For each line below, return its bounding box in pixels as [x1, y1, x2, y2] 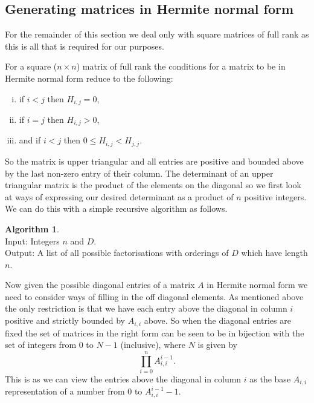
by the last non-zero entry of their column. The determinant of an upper [5, 166, 274, 179]
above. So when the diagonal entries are [144, 314, 291, 327]
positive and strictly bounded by [5, 314, 125, 327]
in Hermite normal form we [207, 278, 308, 291]
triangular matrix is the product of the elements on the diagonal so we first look [5, 179, 301, 191]
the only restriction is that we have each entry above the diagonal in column [5, 302, 287, 315]
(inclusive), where [120, 338, 185, 351]
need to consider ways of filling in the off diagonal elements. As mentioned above [5, 290, 304, 303]
